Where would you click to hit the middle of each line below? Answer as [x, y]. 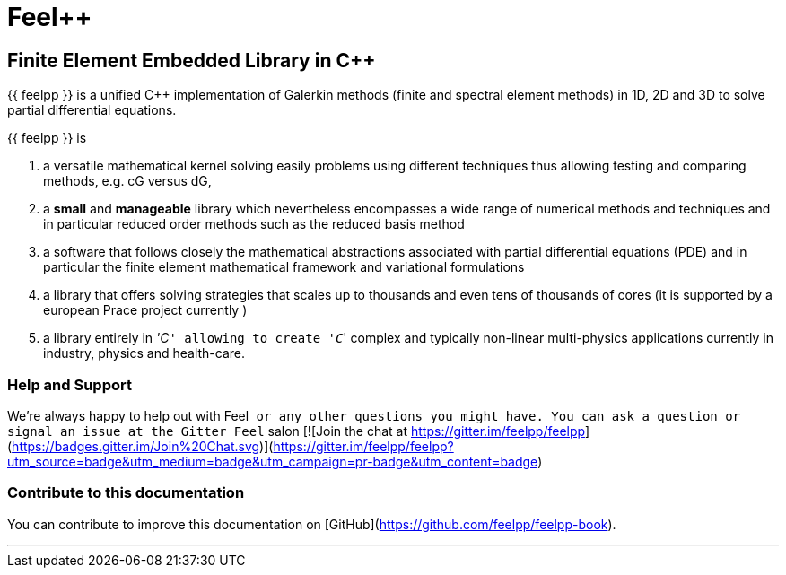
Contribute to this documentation [126, 493]
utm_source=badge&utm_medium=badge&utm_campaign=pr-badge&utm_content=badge [273, 461]
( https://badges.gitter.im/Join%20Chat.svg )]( [140, 446]
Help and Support [70, 384]
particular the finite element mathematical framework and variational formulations [284, 267]
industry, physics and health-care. [144, 353]
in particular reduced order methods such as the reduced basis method [254, 224]
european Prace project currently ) [145, 310]
